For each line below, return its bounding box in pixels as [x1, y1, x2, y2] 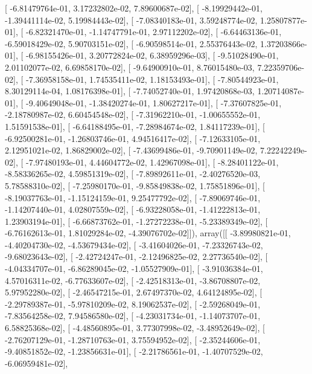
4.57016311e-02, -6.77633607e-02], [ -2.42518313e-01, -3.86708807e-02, [5, 274, 261, 286]
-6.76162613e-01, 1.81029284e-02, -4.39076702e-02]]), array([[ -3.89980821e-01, [5, 227, 291, 239]
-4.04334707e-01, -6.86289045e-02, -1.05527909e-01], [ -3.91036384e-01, [5, 262, 263, 275]
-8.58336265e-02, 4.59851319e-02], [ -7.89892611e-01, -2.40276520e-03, [5, 167, 261, 180]
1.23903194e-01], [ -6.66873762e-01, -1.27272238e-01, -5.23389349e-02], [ [5, 214, 268, 227]
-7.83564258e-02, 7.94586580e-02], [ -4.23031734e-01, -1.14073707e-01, [5, 309, 261, 322]
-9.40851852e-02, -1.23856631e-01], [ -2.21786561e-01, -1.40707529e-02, [5, 345, 263, 358]
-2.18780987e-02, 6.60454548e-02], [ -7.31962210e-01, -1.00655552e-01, [5, 108, 261, 121]
